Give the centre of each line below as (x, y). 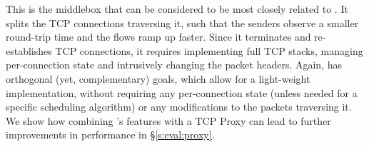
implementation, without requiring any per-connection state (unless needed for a (182, 92)
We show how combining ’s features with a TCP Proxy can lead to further (168, 120)
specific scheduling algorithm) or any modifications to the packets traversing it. (179, 107)
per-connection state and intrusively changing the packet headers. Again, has (174, 65)
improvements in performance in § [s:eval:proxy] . (110, 135)
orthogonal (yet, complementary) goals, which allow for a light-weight (158, 78)
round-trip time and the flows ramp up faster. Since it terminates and (158, 37)
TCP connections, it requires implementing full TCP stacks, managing (209, 50)
